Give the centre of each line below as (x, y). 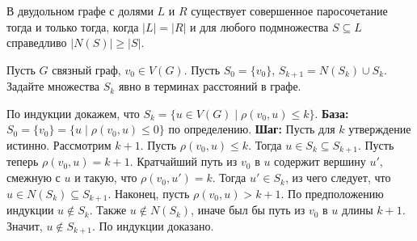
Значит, (25, 225)
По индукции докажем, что (73, 113)
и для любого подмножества (259, 26)
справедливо (37, 42)
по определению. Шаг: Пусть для (252, 129)
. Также (108, 210)
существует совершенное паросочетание (289, 11)
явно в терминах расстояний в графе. (210, 86)
